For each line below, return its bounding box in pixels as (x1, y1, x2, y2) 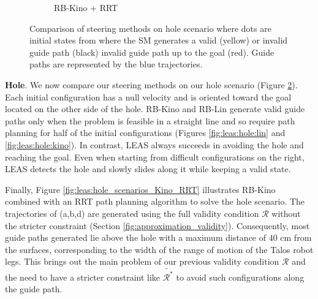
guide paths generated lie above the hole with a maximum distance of (5, 231, 267, 244)
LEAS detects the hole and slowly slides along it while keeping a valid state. (5, 162, 291, 175)
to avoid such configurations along (176, 270, 305, 283)
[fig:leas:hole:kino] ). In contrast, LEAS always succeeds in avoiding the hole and (5, 138, 304, 151)
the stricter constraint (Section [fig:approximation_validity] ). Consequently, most (5, 219, 310, 232)
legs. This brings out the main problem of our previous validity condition (5, 255, 279, 268)
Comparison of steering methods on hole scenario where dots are (29, 21, 271, 34)
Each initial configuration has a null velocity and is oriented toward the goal (5, 90, 292, 103)
